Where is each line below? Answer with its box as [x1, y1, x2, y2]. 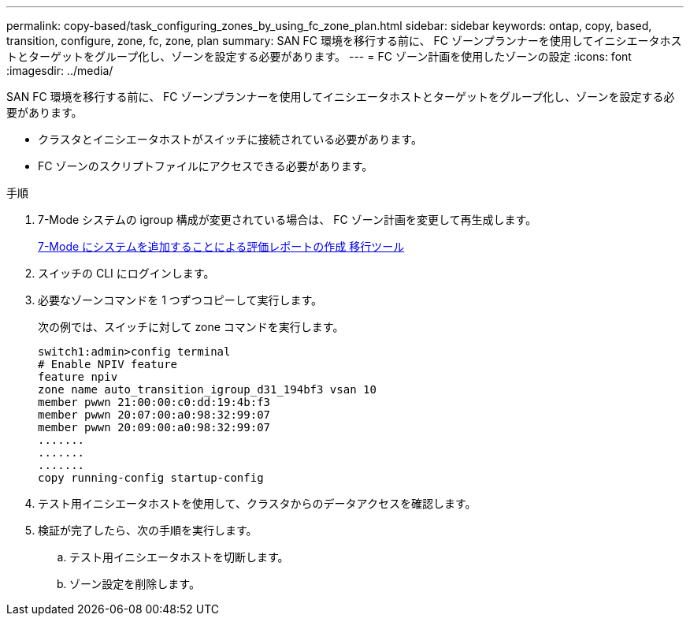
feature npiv [38, 371, 118, 383]
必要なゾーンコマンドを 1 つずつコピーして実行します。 [38, 293, 323, 307]
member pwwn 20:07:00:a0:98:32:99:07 [38, 408, 271, 421]
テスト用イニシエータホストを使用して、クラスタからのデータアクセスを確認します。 [38, 497, 477, 510]
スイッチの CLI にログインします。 [38, 266, 215, 280]
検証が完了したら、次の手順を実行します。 [38, 523, 258, 537]
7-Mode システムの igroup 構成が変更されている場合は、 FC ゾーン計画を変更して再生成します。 [38, 213, 537, 226]
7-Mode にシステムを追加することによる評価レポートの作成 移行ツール [38, 240, 405, 253]
